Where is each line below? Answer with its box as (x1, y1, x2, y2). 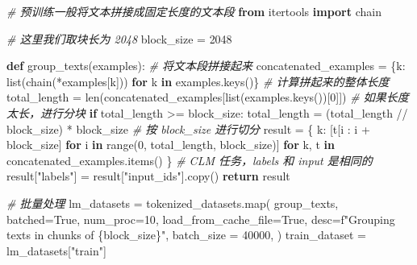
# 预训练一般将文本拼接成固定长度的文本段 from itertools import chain (6, 3, 382, 19)
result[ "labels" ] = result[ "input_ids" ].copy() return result (6, 168, 290, 184)
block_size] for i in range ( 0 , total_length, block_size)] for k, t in (6, 136, 335, 153)
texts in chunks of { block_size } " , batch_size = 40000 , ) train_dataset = (6, 226, 366, 243)
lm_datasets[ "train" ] (6, 242, 106, 259)
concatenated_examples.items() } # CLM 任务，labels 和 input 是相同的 (6, 151, 373, 168)
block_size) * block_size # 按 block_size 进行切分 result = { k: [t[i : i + (6, 120, 370, 137)
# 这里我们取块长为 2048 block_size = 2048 (6, 30, 232, 47)
